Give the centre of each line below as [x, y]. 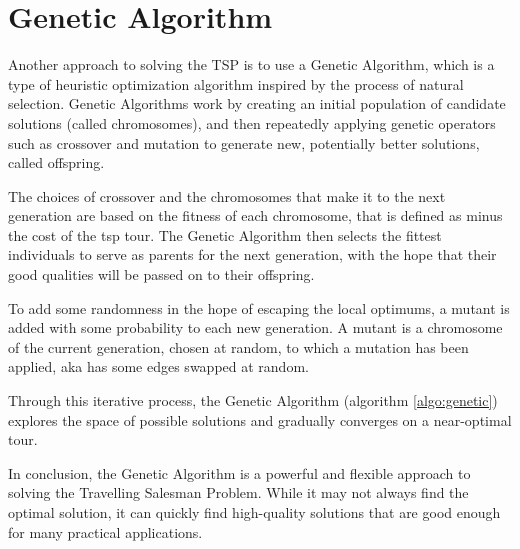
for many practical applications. [105, 531]
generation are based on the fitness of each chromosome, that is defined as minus [255, 215]
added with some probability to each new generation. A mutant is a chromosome [255, 327]
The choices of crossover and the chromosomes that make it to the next [227, 195]
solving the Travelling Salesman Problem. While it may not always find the [238, 492]
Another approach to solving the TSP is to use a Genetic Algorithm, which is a [251, 64]
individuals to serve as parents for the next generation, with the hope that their [252, 254]
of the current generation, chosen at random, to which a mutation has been [238, 346]
